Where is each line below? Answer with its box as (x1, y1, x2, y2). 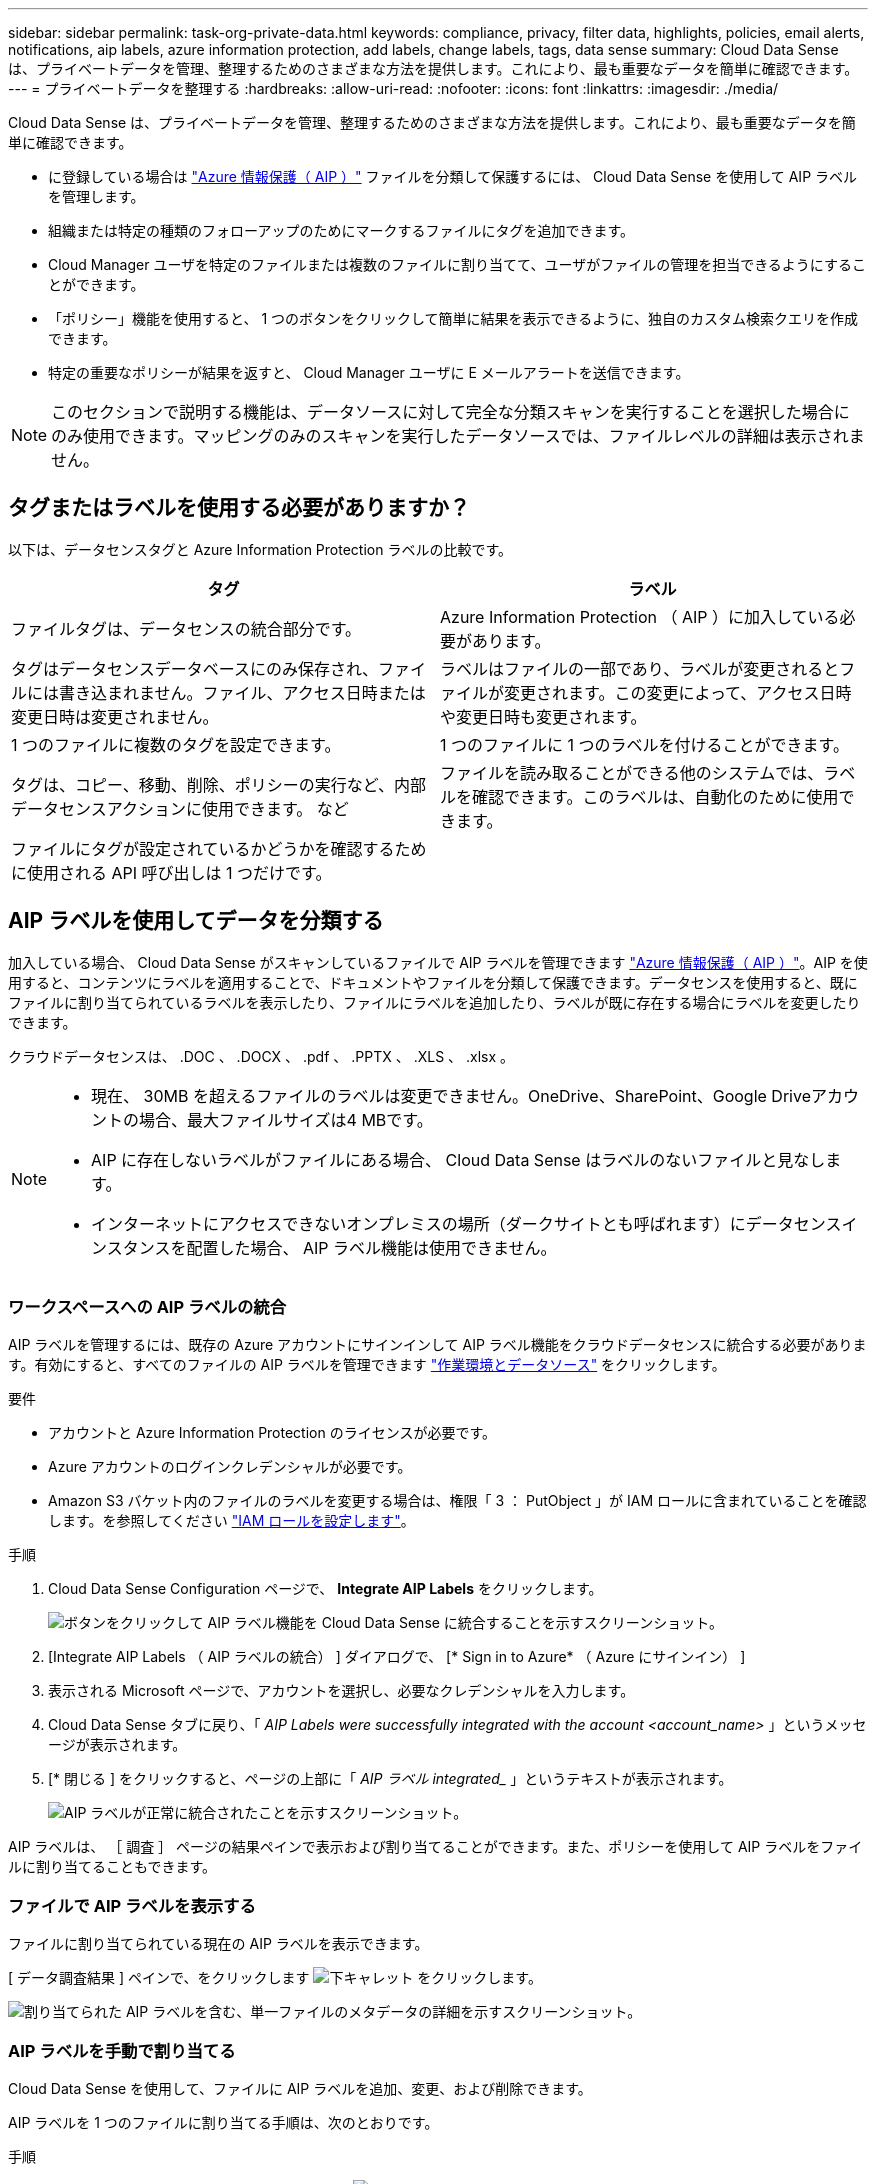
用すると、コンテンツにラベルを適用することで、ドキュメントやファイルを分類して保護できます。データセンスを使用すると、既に (8, 973, 858, 991)
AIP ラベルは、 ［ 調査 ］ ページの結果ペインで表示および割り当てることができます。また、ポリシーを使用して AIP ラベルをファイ (8, 1838, 863, 1856)
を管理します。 (48, 188, 145, 205)
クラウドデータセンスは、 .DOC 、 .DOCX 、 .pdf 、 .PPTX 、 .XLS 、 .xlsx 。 (8, 1047, 515, 1065)
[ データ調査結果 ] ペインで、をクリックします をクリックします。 (8, 1969, 542, 1987)
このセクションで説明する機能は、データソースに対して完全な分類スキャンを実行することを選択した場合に (51, 402, 850, 422)
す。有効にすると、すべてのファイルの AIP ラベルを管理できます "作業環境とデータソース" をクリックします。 (8, 1356, 726, 1374)
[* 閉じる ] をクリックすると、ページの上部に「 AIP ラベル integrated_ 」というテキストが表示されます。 (48, 1770, 733, 1788)
